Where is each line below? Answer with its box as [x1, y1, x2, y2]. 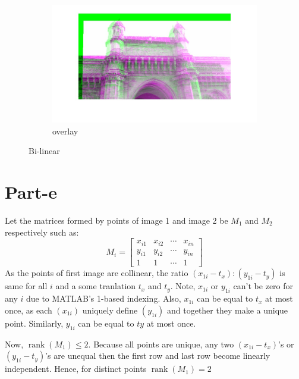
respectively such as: [5, 225, 79, 238]
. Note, [170, 280, 196, 292]
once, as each [5, 303, 52, 316]
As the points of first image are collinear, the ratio [5, 267, 188, 279]
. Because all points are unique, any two [88, 337, 234, 350]
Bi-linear [29, 145, 60, 157]
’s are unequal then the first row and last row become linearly [45, 349, 270, 362]
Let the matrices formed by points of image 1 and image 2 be [5, 214, 228, 226]
